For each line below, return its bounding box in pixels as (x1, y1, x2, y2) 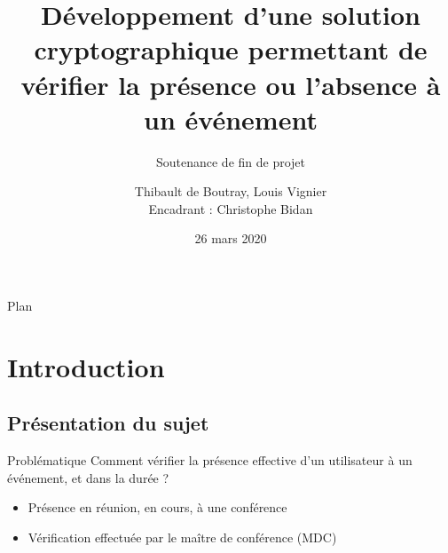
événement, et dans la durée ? (7, 468, 169, 486)
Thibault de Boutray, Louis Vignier (134, 182, 327, 201)
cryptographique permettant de (34, 31, 428, 67)
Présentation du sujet (7, 409, 209, 437)
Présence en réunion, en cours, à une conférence (28, 498, 287, 517)
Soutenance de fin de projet (155, 152, 306, 170)
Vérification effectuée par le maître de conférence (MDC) (28, 528, 337, 547)
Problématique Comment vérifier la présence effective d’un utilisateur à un (7, 451, 413, 470)
